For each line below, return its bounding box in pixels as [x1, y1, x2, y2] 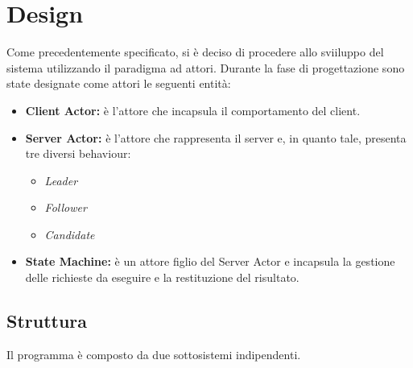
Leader [44, 172, 78, 188]
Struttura [6, 308, 88, 333]
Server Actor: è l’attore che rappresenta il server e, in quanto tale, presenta [25, 129, 407, 146]
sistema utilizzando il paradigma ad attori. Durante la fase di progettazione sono [6, 59, 405, 76]
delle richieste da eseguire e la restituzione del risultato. [25, 269, 299, 286]
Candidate [44, 225, 95, 242]
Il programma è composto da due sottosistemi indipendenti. [6, 345, 301, 362]
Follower [44, 199, 87, 216]
